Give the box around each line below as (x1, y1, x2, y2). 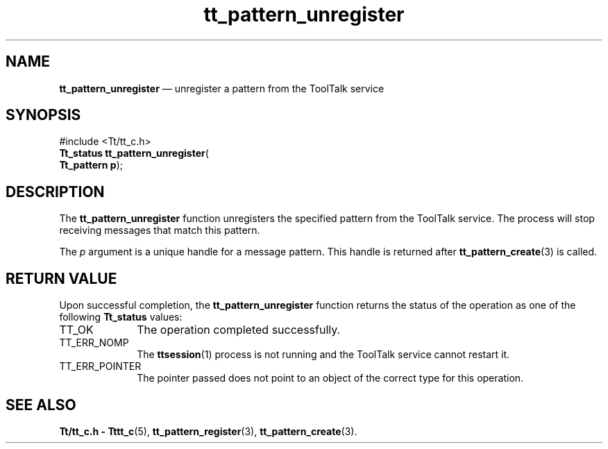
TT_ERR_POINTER (59, 360, 142, 373)
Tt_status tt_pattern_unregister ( (59, 147, 209, 160)
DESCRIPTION (6, 183, 105, 201)
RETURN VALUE (6, 269, 117, 287)
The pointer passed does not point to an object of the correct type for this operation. (137, 372, 524, 384)
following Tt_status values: (59, 311, 183, 323)
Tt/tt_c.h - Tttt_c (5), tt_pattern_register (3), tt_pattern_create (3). (59, 425, 357, 437)
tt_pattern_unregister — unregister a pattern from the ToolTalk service (59, 82, 385, 94)
